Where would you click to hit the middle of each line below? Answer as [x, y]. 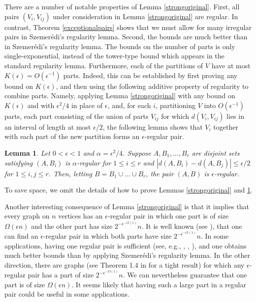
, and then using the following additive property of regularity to [152, 86]
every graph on [27, 216]
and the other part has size [72, 226]
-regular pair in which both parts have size [107, 236]
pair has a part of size [61, 275]
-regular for [94, 162]
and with [41, 105]
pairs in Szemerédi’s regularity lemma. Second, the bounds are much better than [126, 37]
